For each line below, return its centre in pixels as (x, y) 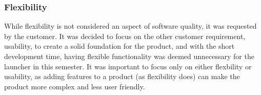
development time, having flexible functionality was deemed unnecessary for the (129, 56)
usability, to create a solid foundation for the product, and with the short (119, 46)
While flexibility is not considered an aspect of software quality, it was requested (130, 26)
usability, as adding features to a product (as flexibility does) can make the (122, 76)
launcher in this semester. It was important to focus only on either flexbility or (128, 66)
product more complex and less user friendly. (75, 86)
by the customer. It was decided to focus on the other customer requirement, (125, 36)
